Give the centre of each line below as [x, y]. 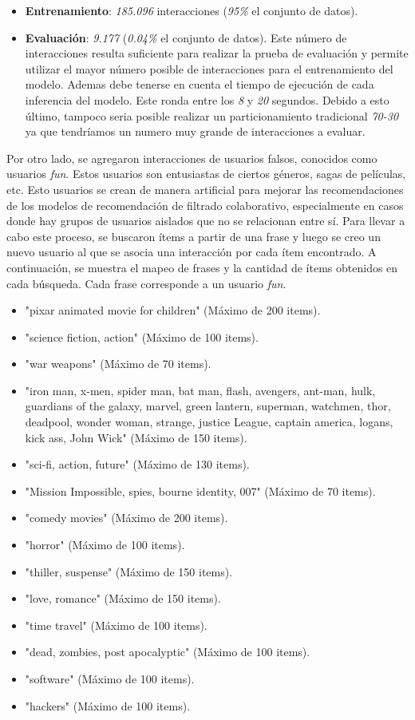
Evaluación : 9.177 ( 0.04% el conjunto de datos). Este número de [186, 37]
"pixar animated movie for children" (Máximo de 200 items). [173, 310]
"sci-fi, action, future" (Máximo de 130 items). [137, 464]
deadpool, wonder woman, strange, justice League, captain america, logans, [209, 422]
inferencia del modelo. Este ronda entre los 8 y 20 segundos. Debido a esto [207, 99]
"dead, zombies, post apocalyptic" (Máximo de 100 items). [168, 652]
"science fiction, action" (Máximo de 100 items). [142, 336]
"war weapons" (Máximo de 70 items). [118, 364]
